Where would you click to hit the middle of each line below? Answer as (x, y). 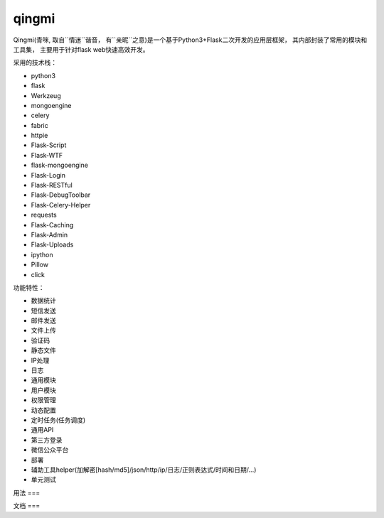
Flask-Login (48, 175)
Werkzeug (46, 95)
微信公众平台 (50, 450)
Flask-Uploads (52, 244)
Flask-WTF (47, 155)
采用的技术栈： (35, 63)
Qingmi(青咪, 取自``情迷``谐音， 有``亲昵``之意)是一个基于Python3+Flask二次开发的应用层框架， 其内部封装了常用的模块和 (190, 40)
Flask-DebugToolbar (61, 195)
